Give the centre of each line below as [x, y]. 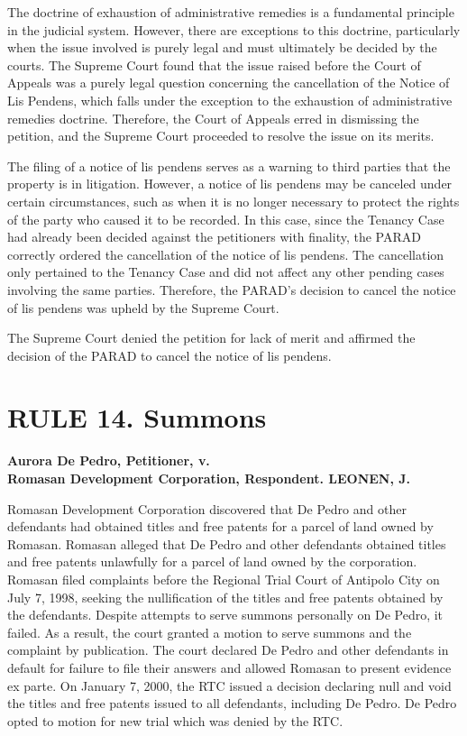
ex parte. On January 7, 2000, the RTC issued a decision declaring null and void [229, 685]
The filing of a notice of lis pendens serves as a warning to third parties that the [229, 166]
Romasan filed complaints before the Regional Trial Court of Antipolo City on [224, 579]
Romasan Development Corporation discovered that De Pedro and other [207, 508]
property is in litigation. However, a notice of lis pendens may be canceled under [230, 184]
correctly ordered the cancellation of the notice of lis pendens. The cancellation [226, 254]
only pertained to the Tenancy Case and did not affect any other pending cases [226, 272]
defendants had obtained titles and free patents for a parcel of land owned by [220, 526]
